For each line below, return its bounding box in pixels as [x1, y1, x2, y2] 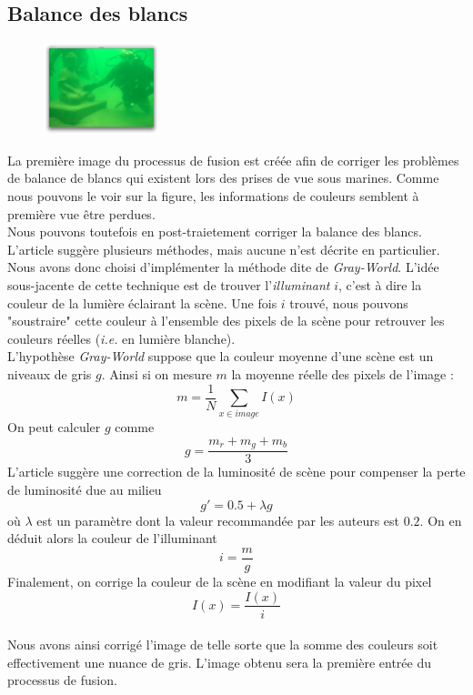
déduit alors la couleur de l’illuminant [7, 529, 217, 548]
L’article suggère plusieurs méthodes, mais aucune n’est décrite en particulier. [7, 239, 440, 258]
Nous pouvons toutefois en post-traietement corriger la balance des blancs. [7, 222, 422, 241]
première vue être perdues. [7, 204, 156, 223]
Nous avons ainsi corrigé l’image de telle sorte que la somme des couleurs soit [7, 635, 438, 654]
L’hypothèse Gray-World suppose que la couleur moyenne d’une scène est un [7, 347, 434, 366]
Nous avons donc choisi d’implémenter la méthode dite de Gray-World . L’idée [7, 257, 439, 277]
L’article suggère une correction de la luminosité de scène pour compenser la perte [7, 462, 466, 481]
